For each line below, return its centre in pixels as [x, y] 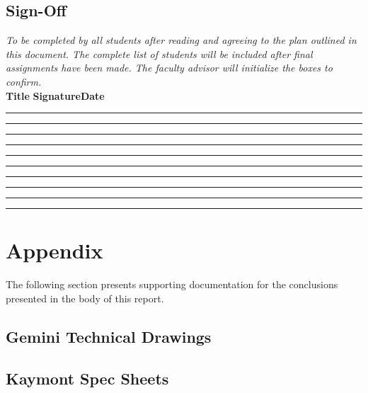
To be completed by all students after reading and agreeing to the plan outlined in [181, 40]
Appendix [54, 250]
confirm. [24, 81]
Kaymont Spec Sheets [87, 378]
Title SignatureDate [55, 95]
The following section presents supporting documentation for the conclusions [172, 284]
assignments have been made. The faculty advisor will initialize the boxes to [169, 68]
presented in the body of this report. [85, 298]
